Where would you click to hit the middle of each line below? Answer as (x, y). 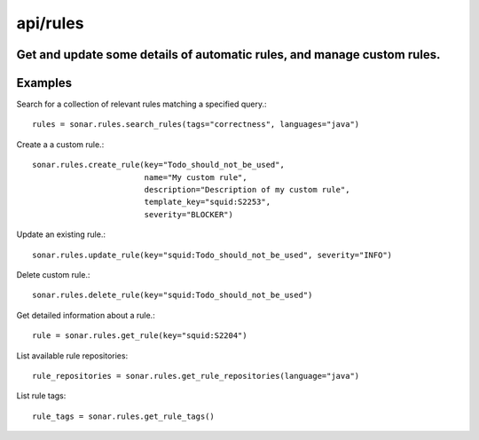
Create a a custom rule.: (60, 144)
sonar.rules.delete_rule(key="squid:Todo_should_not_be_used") (173, 295)
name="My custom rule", (196, 177)
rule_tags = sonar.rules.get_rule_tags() (123, 416)
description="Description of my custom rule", (247, 190)
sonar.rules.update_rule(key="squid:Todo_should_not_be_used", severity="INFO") (212, 255)
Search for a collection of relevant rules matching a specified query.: (141, 104)
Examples (44, 83)
